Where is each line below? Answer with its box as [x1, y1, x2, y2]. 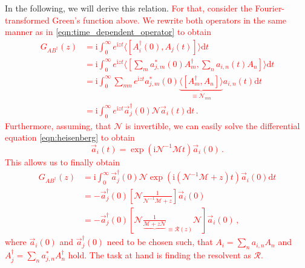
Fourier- [255, 2, 285, 14]
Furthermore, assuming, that [5, 119, 111, 132]
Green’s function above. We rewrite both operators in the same [52, 13, 287, 26]
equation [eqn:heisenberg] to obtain [5, 131, 135, 144]
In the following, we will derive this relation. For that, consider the [5, 2, 252, 14]
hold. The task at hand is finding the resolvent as [68, 249, 251, 261]
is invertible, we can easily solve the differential [125, 119, 300, 132]
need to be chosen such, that [107, 235, 213, 248]
